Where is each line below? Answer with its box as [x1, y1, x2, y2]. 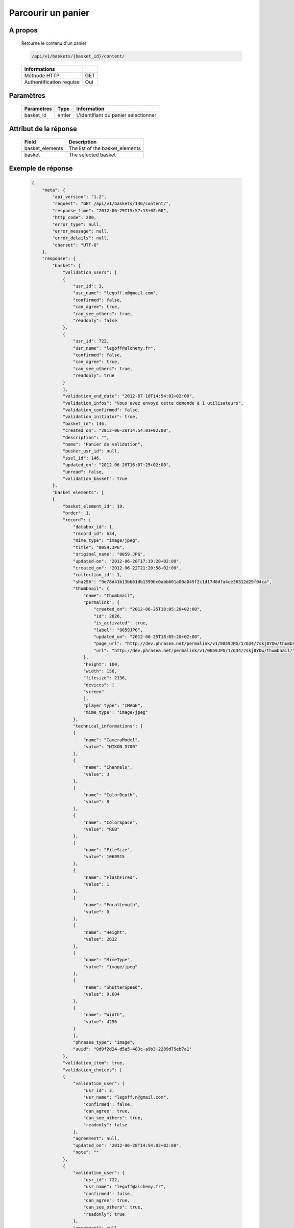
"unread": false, [62, 469, 104, 474]
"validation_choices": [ [62, 1067, 122, 1073]
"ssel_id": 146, [62, 455, 102, 461]
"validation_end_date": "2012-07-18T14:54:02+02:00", [62, 393, 195, 399]
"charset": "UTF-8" [52, 242, 99, 248]
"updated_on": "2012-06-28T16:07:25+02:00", [62, 462, 171, 468]
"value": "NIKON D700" [83, 744, 138, 750]
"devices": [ [83, 682, 115, 688]
